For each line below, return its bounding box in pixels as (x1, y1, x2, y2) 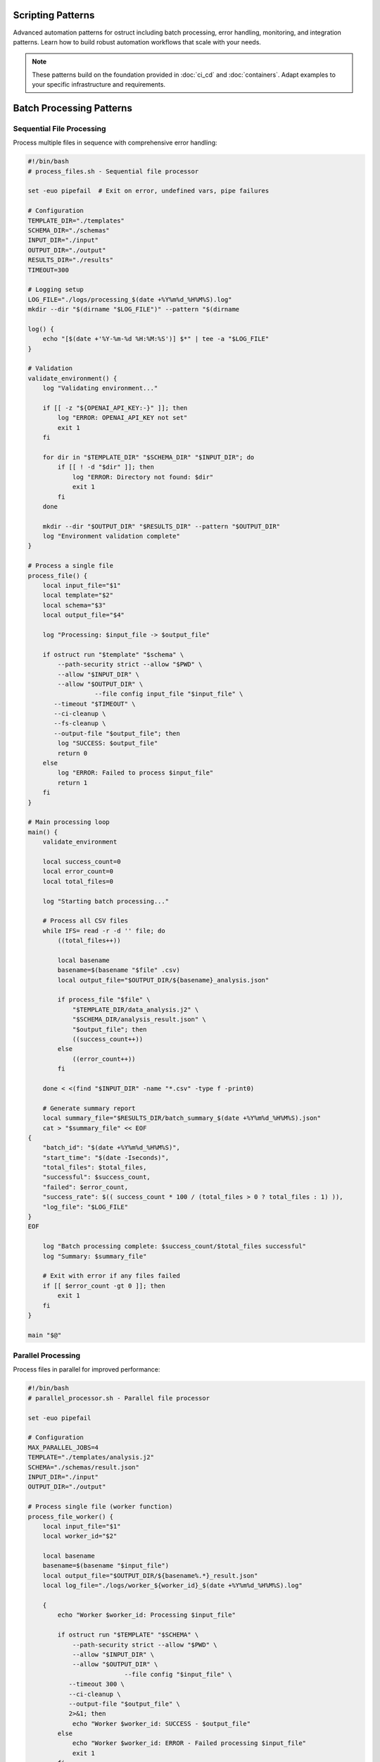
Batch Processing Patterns (13, 102, 133, 114)
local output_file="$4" (42, 611, 125, 620)
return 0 (57, 749, 88, 757)
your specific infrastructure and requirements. (32, 80, 165, 89)
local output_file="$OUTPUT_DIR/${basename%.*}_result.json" (42, 1572, 258, 1579)
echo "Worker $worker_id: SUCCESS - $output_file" (72, 1720, 251, 1727)
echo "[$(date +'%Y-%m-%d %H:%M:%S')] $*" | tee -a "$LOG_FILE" (42, 335, 270, 343)
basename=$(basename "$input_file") (42, 1562, 169, 1570)
